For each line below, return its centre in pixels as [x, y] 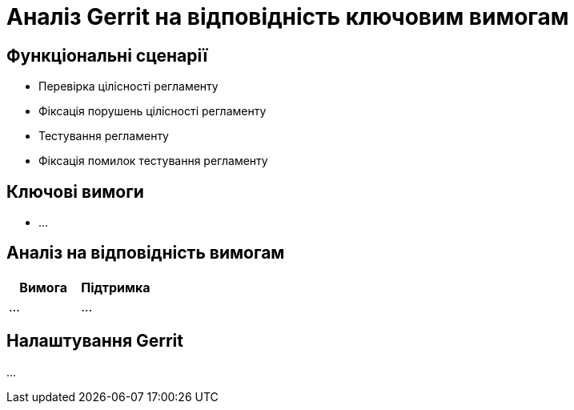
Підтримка [116, 287]
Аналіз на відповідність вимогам [146, 253]
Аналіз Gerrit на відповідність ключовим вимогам [288, 17]
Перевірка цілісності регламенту [128, 86]
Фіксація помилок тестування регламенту [153, 161]
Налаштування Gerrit [95, 341]
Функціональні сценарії [107, 55]
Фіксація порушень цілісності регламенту [153, 111]
